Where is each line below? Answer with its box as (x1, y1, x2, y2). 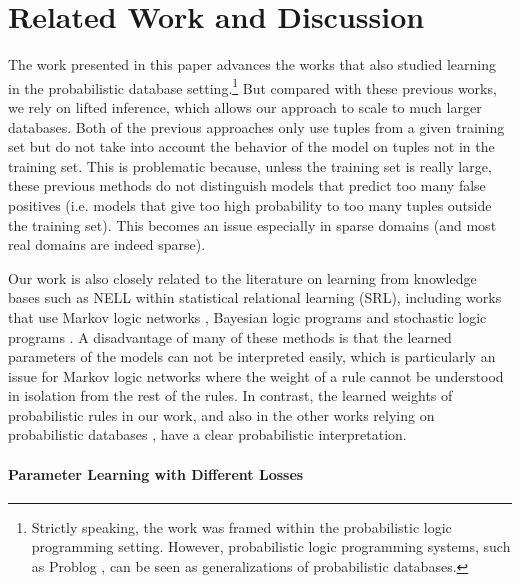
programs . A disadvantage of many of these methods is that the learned (8, 326, 452, 347)
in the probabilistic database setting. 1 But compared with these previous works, (8, 74, 497, 98)
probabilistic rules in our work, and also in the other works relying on (8, 404, 435, 425)
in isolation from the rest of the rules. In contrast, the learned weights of (8, 385, 453, 406)
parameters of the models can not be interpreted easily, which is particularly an (8, 346, 496, 367)
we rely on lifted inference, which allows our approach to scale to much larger (8, 96, 482, 117)
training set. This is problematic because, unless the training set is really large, (8, 155, 492, 176)
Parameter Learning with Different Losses (8, 463, 304, 484)
